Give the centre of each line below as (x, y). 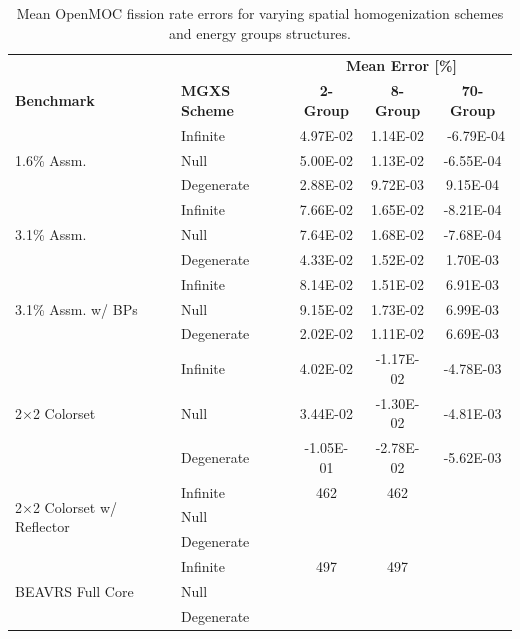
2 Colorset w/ (75, 506)
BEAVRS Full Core (74, 591)
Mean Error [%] (401, 65)
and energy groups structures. (259, 32)
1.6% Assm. (51, 159)
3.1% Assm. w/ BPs (76, 308)
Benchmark (55, 100)
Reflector (42, 526)
